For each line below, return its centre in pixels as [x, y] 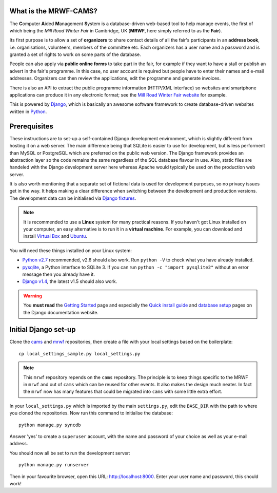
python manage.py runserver [54, 465]
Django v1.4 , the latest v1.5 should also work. [70, 281]
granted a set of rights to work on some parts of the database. [75, 54]
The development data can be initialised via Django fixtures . [73, 198]
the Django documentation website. [61, 312]
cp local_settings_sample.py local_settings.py [80, 354]
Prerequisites [31, 126]
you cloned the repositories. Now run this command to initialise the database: [91, 413]
